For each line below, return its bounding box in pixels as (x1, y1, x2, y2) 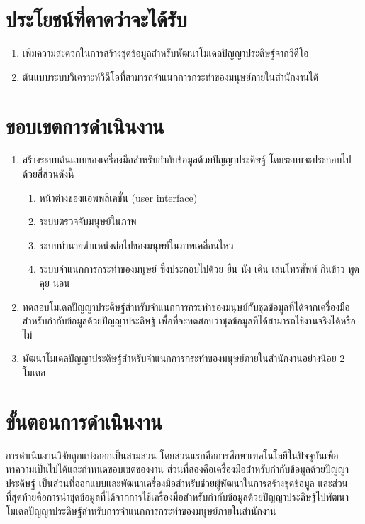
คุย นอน (39, 275, 70, 290)
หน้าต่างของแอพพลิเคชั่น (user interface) (39, 190, 198, 204)
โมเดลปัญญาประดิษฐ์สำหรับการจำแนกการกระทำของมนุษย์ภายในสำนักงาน (6, 503, 276, 518)
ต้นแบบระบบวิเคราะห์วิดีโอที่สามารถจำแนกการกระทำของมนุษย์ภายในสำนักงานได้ (22, 69, 319, 84)
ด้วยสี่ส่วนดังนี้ (22, 166, 74, 181)
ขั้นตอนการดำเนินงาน (6, 406, 162, 435)
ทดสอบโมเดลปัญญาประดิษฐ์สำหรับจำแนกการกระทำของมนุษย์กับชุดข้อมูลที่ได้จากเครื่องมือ (22, 299, 350, 314)
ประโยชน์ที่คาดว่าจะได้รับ (6, 4, 187, 33)
